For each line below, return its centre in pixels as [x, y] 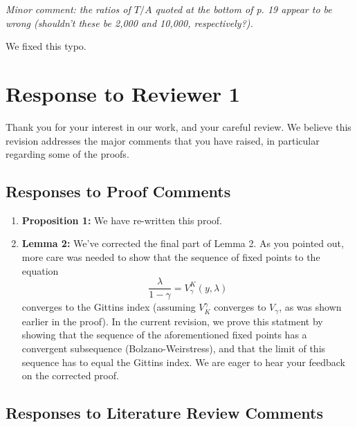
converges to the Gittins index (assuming [109, 307]
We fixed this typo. [46, 46]
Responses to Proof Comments [118, 191]
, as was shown [310, 307]
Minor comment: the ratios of [68, 9]
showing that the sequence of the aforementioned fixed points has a [164, 335]
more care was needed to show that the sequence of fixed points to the [171, 257]
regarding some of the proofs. [67, 154]
